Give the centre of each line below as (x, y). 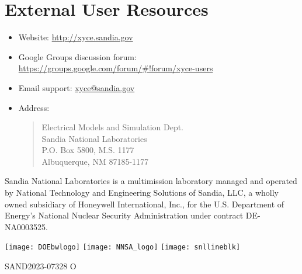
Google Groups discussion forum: (77, 56)
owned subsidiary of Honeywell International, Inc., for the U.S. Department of (145, 204)
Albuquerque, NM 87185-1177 (95, 161)
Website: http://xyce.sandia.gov (76, 37)
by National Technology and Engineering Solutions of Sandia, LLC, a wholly (142, 193)
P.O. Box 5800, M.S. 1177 (88, 150)
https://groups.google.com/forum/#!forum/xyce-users (116, 68)
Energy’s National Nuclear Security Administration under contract (124, 215)
